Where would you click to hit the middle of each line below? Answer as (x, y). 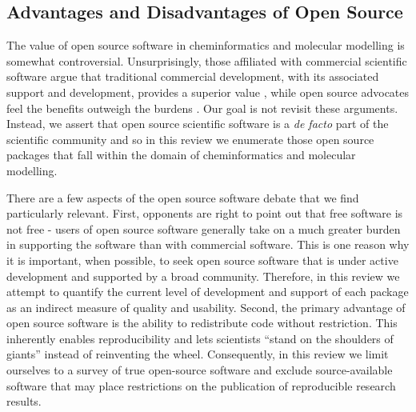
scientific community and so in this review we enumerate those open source (190, 139)
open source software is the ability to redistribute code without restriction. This (202, 323)
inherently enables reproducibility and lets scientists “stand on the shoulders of (200, 338)
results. (24, 401)
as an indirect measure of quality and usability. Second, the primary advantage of (206, 307)
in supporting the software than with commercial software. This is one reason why (208, 244)
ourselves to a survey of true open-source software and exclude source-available (200, 370)
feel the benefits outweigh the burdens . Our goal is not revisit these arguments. (202, 108)
